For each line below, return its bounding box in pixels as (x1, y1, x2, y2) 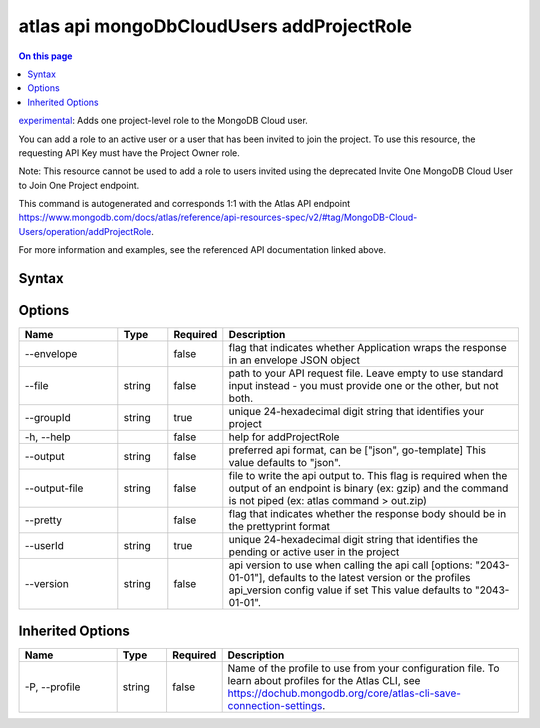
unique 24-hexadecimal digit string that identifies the (228, 533, 479, 547)
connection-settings (227, 698, 323, 712)
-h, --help (24, 430, 71, 444)
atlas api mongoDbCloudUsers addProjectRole (18, 15, 413, 37)
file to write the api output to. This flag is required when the (228, 469, 508, 483)
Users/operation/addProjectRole (18, 225, 152, 237)
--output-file (24, 481, 84, 495)
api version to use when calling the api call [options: (228, 558, 474, 572)
